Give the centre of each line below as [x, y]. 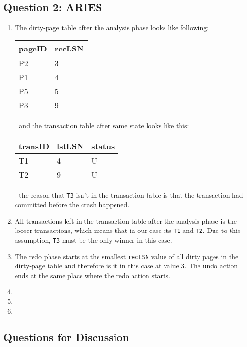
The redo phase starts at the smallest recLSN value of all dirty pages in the [127, 256]
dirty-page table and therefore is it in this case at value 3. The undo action [126, 266]
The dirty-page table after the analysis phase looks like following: [112, 27]
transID [34, 146]
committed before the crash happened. [72, 205]
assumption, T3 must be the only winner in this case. [93, 240]
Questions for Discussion [66, 337]
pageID [33, 48]
